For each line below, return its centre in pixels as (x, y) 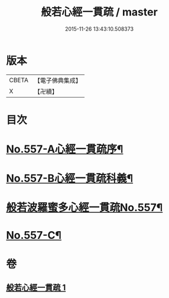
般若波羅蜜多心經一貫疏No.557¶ (84, 208)
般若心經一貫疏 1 (36, 288)
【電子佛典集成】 (58, 80)
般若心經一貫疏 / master (99, 12)
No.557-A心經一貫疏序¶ (65, 149)
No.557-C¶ (34, 235)
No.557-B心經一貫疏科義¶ (70, 179)
